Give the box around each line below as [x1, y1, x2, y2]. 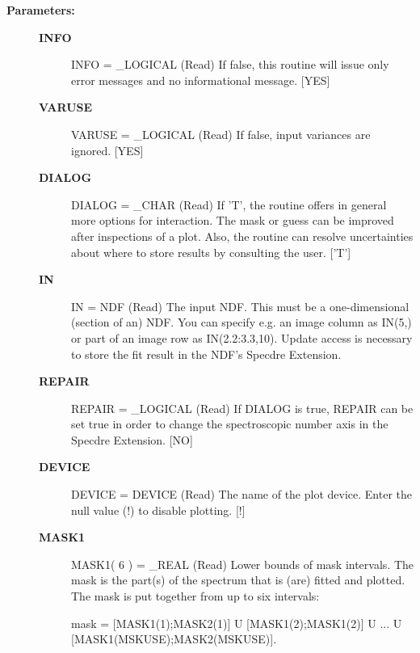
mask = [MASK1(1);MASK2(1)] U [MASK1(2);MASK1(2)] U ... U [71, 614, 402, 631]
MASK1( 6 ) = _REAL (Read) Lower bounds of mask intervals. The [71, 555, 414, 572]
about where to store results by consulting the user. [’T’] [71, 243, 351, 260]
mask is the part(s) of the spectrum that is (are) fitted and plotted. [71, 571, 405, 588]
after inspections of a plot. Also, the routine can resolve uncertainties [71, 227, 414, 244]
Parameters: [6, 2, 75, 18]
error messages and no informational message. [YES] [71, 71, 330, 88]
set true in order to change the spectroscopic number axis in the [71, 415, 388, 432]
